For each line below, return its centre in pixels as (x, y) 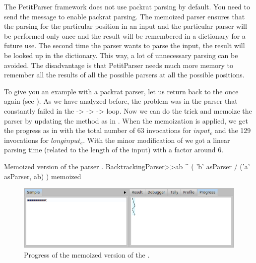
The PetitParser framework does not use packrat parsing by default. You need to (127, 6)
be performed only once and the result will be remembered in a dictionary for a (125, 35)
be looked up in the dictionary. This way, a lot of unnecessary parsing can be (121, 55)
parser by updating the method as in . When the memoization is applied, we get (126, 120)
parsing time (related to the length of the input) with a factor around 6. (114, 150)
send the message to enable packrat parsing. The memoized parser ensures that (125, 16)
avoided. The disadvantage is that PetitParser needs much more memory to (119, 65)
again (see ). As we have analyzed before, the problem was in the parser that (121, 101)
